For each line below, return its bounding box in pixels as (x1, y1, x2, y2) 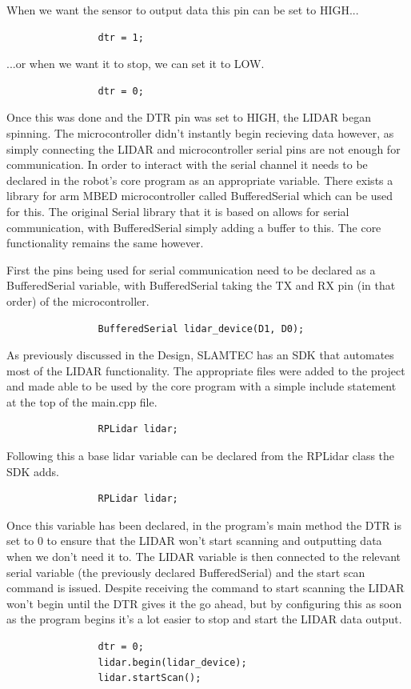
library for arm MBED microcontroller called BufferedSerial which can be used (6, 187, 393, 204)
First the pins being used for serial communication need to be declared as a (6, 261, 376, 278)
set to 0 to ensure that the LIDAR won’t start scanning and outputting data (6, 532, 382, 549)
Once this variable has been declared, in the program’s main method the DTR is (6, 516, 401, 533)
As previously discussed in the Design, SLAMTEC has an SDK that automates (6, 347, 394, 363)
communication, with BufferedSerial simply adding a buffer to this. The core (6, 218, 381, 235)
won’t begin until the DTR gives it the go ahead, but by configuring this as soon (6, 595, 402, 611)
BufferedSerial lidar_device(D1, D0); (98, 322, 305, 334)
